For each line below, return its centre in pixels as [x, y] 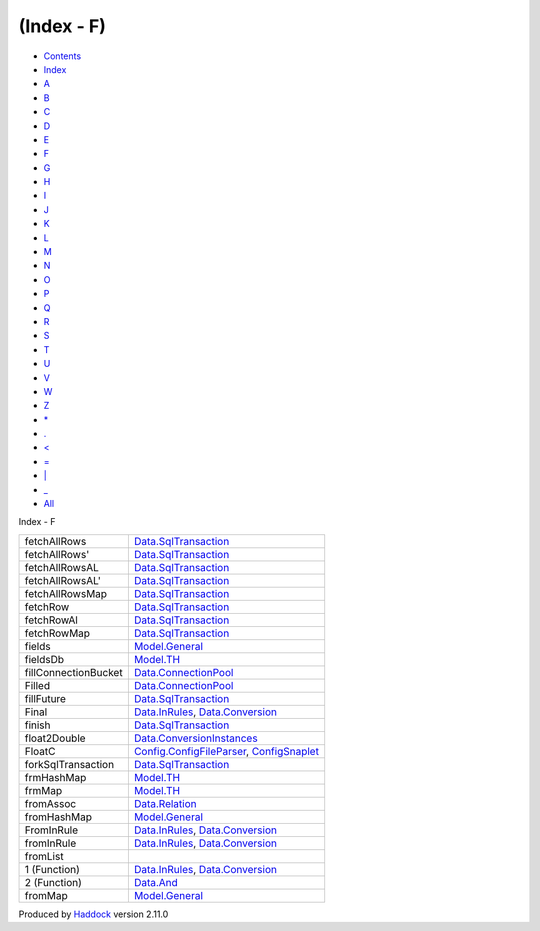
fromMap [46, 895]
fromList [44, 856]
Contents [62, 56]
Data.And [156, 882]
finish [37, 725]
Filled [37, 685]
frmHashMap [55, 777]
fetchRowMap [57, 633]
